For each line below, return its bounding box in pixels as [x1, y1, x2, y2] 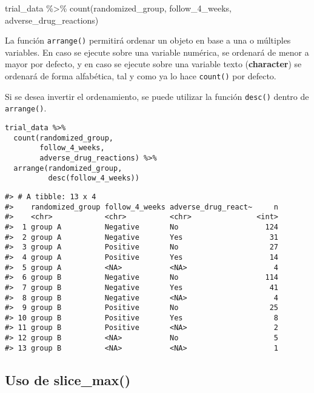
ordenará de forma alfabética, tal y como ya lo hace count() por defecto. [5, 70, 276, 82]
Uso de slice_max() [5, 370, 131, 389]
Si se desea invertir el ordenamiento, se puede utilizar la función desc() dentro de [5, 90, 309, 102]
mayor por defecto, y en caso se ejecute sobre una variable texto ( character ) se [5, 58, 302, 70]
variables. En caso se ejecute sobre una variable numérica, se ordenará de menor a [5, 45, 309, 58]
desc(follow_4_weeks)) [48, 174, 139, 183]
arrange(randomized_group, [13, 163, 122, 173]
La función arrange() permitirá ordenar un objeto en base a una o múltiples [5, 34, 291, 47]
